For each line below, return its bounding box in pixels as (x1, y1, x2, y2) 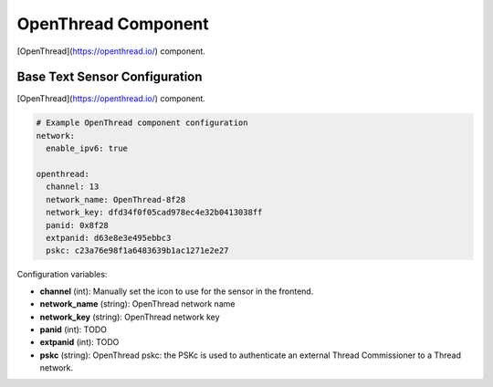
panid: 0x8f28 (46, 220, 110, 230)
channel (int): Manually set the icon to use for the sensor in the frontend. (39, 286, 314, 297)
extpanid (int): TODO (39, 337, 120, 348)
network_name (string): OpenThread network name (39, 298, 236, 309)
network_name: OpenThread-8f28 (46, 194, 186, 204)
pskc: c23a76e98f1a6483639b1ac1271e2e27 (46, 246, 229, 256)
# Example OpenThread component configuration (36, 118, 248, 128)
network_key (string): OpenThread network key (39, 311, 220, 322)
